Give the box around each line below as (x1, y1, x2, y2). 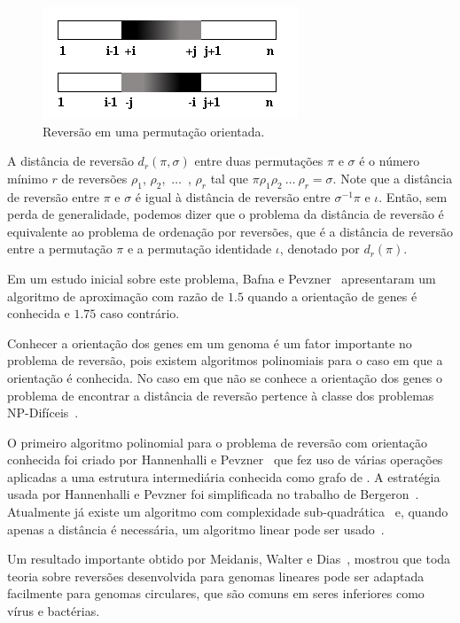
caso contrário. (100, 304, 180, 323)
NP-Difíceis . (7, 403, 79, 422)
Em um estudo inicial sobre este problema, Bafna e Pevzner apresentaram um (7, 269, 436, 287)
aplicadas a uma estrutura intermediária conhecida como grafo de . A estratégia (7, 467, 441, 486)
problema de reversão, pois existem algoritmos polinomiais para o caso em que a (7, 351, 443, 370)
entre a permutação (7, 239, 113, 258)
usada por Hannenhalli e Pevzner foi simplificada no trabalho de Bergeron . (7, 485, 419, 503)
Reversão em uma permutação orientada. (43, 121, 265, 140)
